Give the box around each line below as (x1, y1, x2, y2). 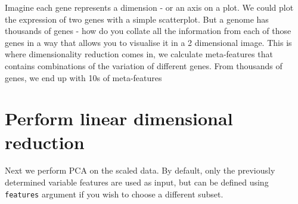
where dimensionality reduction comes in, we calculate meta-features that (5, 48, 273, 60)
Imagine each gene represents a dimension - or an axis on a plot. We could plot (5, 1, 294, 13)
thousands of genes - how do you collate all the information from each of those (5, 24, 291, 37)
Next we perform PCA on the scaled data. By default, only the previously (5, 164, 275, 177)
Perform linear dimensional (5, 106, 233, 131)
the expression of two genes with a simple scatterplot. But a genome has (5, 13, 269, 25)
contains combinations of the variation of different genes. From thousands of (5, 59, 283, 72)
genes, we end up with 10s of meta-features (5, 71, 162, 84)
